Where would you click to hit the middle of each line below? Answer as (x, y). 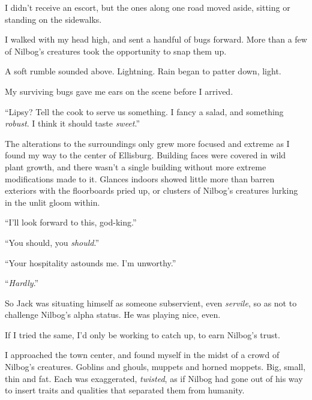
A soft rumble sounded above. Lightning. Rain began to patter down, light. (143, 71)
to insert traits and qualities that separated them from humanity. (125, 390)
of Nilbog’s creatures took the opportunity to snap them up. (116, 51)
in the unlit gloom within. (52, 202)
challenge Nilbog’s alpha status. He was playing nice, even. (113, 315)
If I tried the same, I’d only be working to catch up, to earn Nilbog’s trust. (142, 334)
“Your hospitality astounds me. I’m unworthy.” (91, 262)
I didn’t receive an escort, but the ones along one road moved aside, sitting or (148, 7)
